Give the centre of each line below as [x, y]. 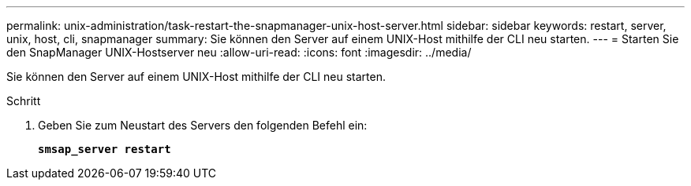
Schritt [24, 101]
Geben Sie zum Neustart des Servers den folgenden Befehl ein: [203, 125]
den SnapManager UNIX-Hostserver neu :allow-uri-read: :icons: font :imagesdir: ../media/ [239, 52]
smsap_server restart [105, 149]
